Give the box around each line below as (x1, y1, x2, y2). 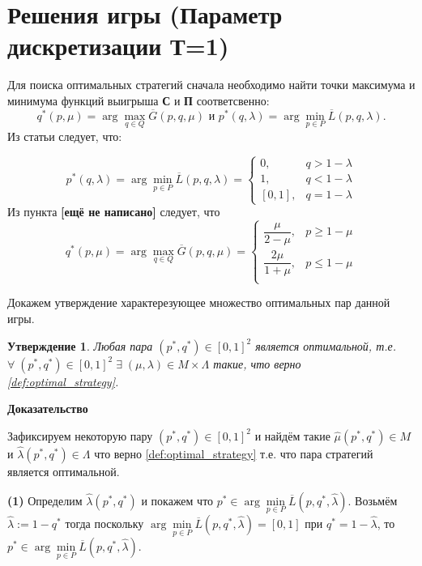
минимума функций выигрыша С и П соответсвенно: (7, 91, 270, 109)
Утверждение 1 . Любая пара (7, 337, 153, 354)
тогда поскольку (65, 514, 144, 531)
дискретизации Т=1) (7, 29, 229, 62)
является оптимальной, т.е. (255, 337, 397, 354)
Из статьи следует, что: (7, 127, 122, 144)
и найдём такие (254, 427, 330, 444)
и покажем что (141, 492, 214, 509)
